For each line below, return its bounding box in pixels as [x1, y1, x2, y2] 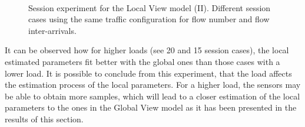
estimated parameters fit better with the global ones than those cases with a [5, 55, 280, 67]
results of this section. [5, 112, 84, 125]
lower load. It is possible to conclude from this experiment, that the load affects [5, 67, 292, 79]
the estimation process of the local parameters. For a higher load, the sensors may [5, 78, 301, 91]
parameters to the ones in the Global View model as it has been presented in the [5, 101, 297, 114]
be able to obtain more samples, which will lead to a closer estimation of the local [5, 90, 300, 102]
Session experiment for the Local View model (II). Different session [28, 1, 271, 13]
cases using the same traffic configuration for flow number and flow [28, 13, 270, 25]
